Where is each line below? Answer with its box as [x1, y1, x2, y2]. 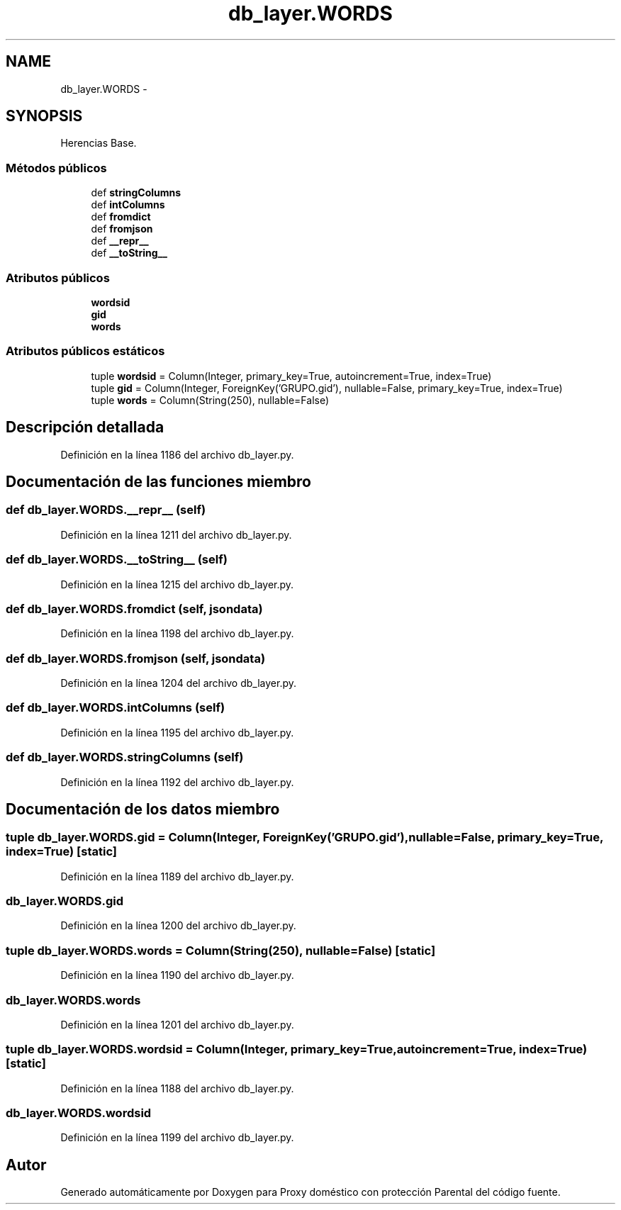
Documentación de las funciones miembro [6, 472, 311, 491]
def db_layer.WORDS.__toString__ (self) [6, 552, 228, 567]
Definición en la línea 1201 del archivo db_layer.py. [60, 1018, 294, 1031]
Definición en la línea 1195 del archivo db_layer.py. [60, 726, 294, 739]
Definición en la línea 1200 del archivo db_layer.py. [60, 919, 296, 932]
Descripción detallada [6, 418, 164, 437]
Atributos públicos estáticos [6, 344, 165, 359]
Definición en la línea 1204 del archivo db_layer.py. [60, 677, 297, 689]
